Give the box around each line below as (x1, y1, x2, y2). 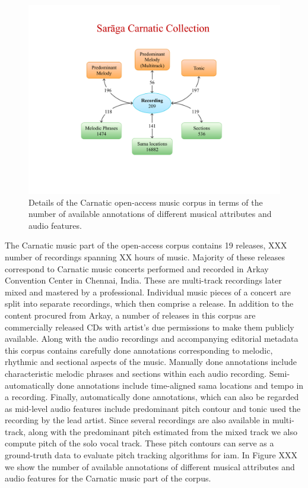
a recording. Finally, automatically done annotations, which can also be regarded (5, 391, 299, 403)
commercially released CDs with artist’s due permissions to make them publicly (5, 320, 294, 333)
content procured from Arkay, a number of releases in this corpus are (5, 308, 256, 321)
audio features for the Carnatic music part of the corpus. (5, 472, 211, 484)
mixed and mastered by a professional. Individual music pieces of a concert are (5, 285, 291, 298)
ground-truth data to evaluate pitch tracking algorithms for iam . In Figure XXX (5, 449, 297, 461)
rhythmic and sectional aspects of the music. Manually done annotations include (5, 355, 297, 368)
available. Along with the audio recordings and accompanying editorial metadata (5, 332, 299, 345)
